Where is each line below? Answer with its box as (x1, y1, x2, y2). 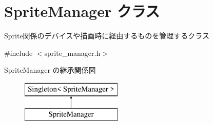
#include (4, 47, 33, 58)
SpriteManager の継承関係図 (4, 65, 96, 75)
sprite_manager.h (44, 47, 101, 58)
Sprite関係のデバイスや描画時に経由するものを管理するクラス (4, 30, 209, 41)
